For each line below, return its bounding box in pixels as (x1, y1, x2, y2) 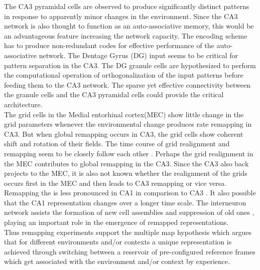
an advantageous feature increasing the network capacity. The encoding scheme (4, 30, 247, 41)
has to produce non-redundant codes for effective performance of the (4, 40, 214, 51)
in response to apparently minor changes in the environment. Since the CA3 (4, 11, 238, 21)
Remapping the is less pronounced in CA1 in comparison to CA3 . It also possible (4, 187, 256, 198)
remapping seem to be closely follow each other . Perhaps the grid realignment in (4, 148, 253, 158)
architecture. (4, 99, 43, 109)
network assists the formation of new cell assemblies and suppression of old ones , (4, 207, 254, 217)
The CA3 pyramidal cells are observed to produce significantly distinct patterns (4, 1, 249, 11)
